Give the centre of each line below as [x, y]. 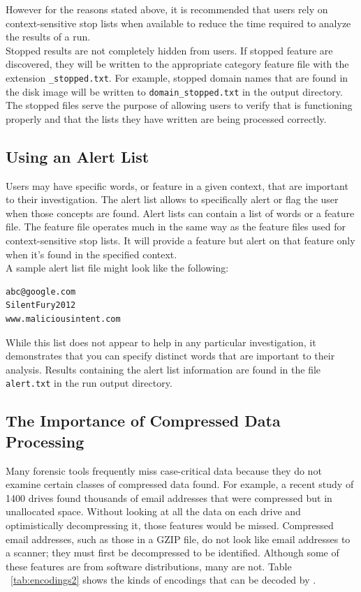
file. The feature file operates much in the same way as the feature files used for [176, 227]
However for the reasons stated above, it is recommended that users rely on [167, 9]
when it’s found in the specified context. [91, 254]
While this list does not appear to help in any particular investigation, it [161, 342]
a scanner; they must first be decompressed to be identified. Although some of [172, 553]
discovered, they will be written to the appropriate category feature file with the [177, 64]
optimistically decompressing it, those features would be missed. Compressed [170, 525]
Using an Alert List [78, 156]
